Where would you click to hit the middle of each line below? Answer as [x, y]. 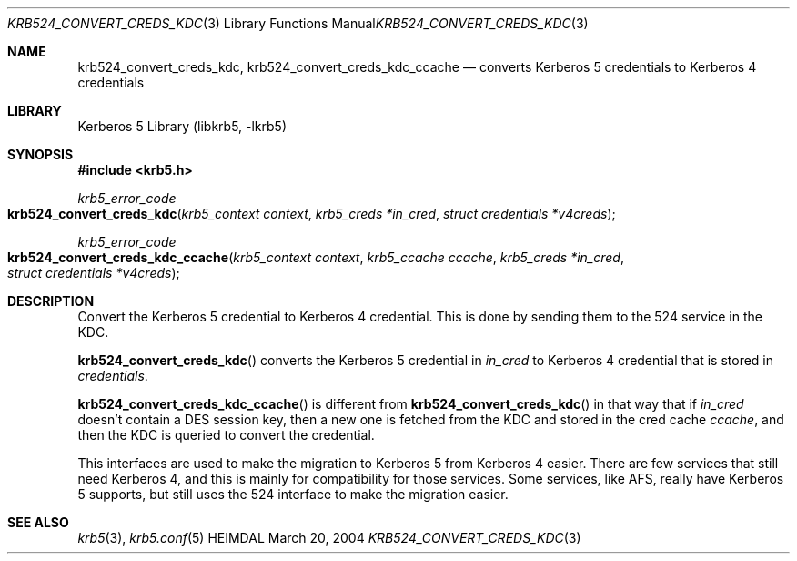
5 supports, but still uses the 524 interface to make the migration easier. [293, 494]
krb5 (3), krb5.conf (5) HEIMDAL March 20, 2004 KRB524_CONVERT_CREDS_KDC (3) [329, 538]
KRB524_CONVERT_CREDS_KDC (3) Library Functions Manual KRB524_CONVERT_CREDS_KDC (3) [298, 23]
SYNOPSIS [40, 154]
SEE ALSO [38, 522]
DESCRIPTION [51, 301]
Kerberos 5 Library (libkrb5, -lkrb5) [182, 126]
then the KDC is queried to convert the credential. [226, 435]
